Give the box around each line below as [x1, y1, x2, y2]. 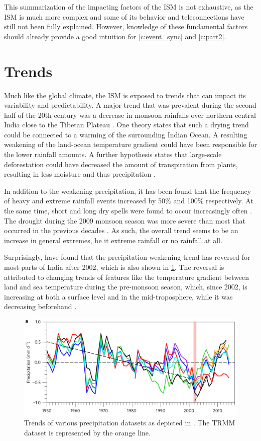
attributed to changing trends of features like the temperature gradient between [4, 271, 249, 282]
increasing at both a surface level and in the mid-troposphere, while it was [4, 291, 233, 302]
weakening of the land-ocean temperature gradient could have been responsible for [4, 139, 257, 150]
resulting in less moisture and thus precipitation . [4, 169, 156, 179]
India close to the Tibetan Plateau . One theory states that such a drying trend [4, 119, 249, 130]
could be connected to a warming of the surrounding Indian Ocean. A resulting [4, 129, 247, 139]
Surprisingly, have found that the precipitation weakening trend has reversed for [4, 252, 250, 262]
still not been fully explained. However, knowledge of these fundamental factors [4, 21, 248, 32]
